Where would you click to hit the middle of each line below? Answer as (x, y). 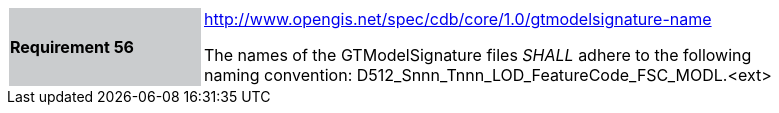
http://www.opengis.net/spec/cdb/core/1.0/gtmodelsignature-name (458, 19)
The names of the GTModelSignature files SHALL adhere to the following (478, 55)
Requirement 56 (72, 47)
